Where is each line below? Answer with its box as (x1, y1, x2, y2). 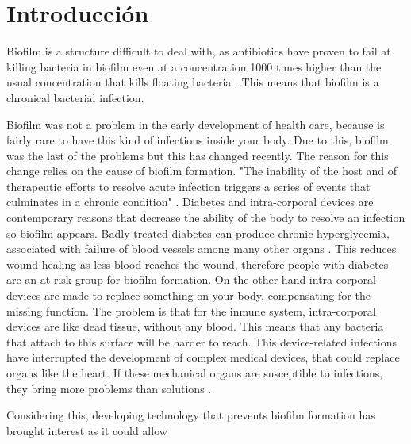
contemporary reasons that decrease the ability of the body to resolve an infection (6, 209, 405, 226)
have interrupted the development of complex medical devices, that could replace (6, 349, 400, 366)
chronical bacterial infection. (6, 89, 144, 105)
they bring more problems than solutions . (6, 380, 212, 396)
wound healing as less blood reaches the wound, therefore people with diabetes (6, 255, 389, 272)
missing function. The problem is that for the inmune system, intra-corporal (6, 302, 376, 319)
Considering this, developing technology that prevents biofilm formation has (6, 407, 375, 423)
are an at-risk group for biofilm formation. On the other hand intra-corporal (6, 271, 377, 288)
